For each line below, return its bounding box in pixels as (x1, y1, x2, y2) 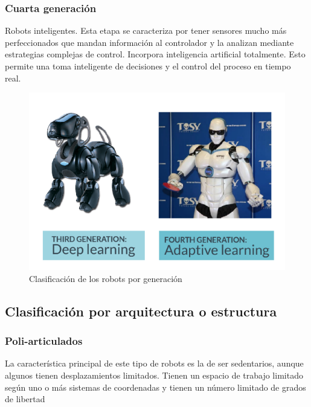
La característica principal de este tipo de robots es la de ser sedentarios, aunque (5, 357, 304, 370)
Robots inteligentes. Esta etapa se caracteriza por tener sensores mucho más (5, 24, 287, 37)
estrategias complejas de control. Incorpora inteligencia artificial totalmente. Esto (5, 48, 306, 60)
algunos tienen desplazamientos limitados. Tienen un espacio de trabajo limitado (5, 368, 303, 381)
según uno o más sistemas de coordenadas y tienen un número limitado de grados (5, 380, 306, 393)
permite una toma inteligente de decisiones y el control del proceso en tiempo (5, 60, 291, 72)
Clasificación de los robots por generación (29, 272, 182, 284)
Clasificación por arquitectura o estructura (5, 301, 277, 320)
